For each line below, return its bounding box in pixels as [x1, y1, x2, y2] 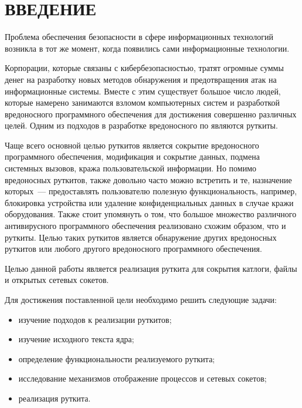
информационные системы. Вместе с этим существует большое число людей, [5, 85, 281, 97]
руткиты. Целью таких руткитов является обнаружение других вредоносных [5, 231, 277, 243]
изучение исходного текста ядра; [18, 333, 134, 345]
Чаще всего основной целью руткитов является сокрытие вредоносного [5, 139, 259, 151]
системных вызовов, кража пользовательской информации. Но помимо [5, 162, 257, 174]
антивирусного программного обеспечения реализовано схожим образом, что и [5, 220, 286, 232]
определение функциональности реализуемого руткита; [18, 352, 215, 365]
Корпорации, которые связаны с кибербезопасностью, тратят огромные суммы [5, 62, 284, 74]
